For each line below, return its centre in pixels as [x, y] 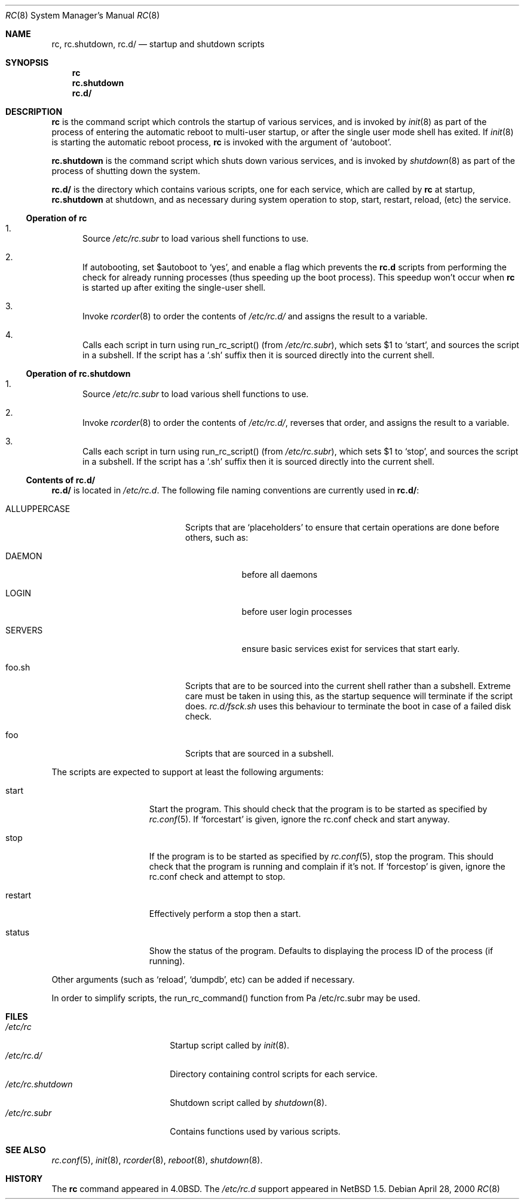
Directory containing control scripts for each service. [274, 1074]
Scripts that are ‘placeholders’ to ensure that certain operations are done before [342, 527]
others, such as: [217, 537]
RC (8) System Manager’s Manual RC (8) [83, 15]
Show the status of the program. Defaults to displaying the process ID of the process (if [321, 951]
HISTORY [24, 1179]
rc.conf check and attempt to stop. [217, 877]
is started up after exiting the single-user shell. [174, 287]
